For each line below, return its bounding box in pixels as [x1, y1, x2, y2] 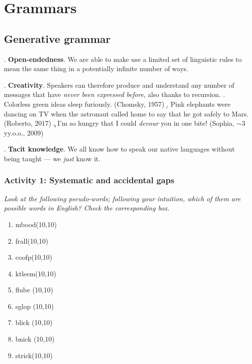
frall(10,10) [15, 235, 49, 246]
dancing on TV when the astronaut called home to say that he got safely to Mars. [4, 108, 249, 118]
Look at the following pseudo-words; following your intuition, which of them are [4, 193, 241, 203]
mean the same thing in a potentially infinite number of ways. [4, 63, 188, 74]
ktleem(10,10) [15, 268, 56, 278]
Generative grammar [4, 31, 111, 46]
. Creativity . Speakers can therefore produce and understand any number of [4, 79, 234, 90]
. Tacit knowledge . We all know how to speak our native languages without [4, 144, 235, 154]
